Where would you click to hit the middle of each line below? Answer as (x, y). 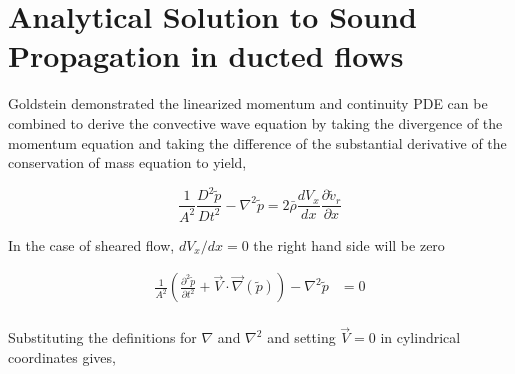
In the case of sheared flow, (91, 244)
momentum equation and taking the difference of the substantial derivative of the (257, 142)
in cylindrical (420, 337)
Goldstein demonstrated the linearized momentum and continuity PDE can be (248, 103)
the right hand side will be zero (349, 244)
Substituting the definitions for (102, 337)
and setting (301, 337)
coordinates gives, (62, 357)
